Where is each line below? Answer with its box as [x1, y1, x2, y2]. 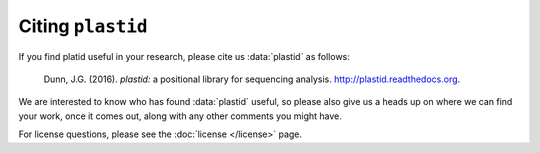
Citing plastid [18, 15, 148, 37]
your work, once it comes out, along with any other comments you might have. [18, 110, 342, 122]
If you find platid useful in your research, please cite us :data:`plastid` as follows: [18, 50, 350, 62]
